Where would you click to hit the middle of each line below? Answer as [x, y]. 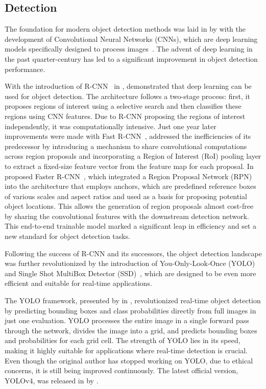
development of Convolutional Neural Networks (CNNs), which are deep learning [131, 39]
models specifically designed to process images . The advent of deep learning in [129, 49]
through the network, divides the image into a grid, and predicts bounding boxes [131, 330]
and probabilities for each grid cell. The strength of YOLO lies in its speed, [123, 340]
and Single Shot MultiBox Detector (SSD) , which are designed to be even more [130, 273]
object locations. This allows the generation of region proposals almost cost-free [129, 206]
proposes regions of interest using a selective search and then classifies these [123, 106]
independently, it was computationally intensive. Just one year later [111, 126]
